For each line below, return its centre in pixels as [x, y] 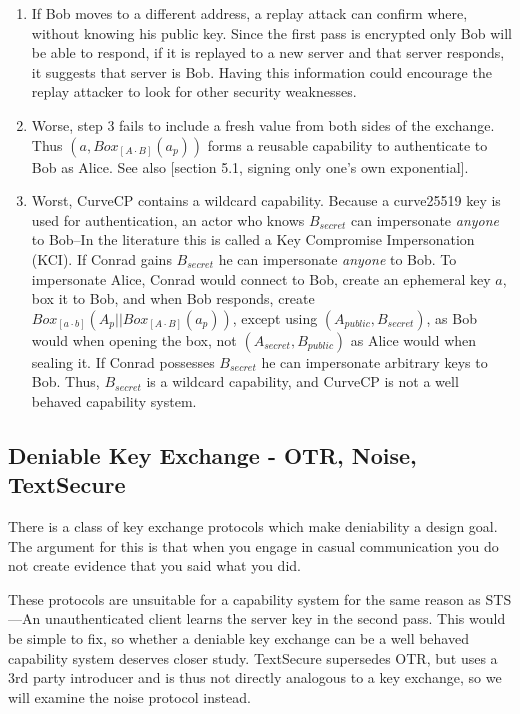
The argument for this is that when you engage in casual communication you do [253, 545]
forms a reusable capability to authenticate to [347, 144]
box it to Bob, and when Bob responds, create [173, 298]
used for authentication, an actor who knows [168, 219]
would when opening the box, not [134, 339]
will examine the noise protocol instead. [129, 696]
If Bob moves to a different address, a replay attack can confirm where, [249, 13]
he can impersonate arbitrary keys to [374, 361]
